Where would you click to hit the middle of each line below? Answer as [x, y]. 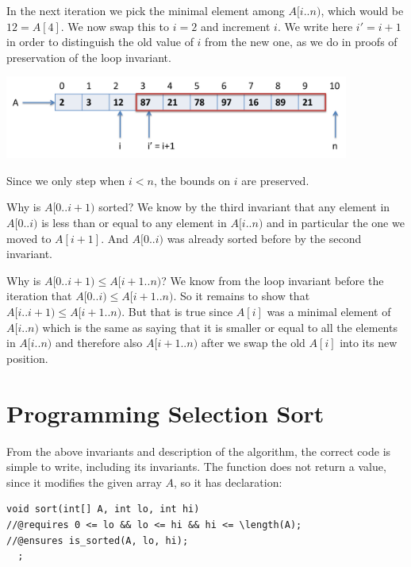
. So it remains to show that [242, 296]
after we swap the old [253, 343]
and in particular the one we [336, 223]
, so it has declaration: [228, 482]
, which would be [362, 10]
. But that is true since [177, 312]
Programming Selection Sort [165, 413]
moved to [29, 238]
